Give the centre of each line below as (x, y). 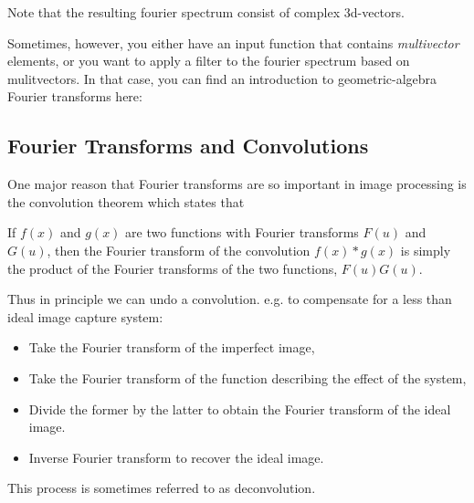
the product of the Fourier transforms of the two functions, (173, 268)
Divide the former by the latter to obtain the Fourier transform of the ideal (240, 409)
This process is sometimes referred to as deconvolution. (162, 488)
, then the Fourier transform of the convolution (179, 250)
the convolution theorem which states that (126, 201)
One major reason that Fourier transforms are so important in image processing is (237, 184)
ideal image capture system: (85, 316)
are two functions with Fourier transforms (242, 232)
